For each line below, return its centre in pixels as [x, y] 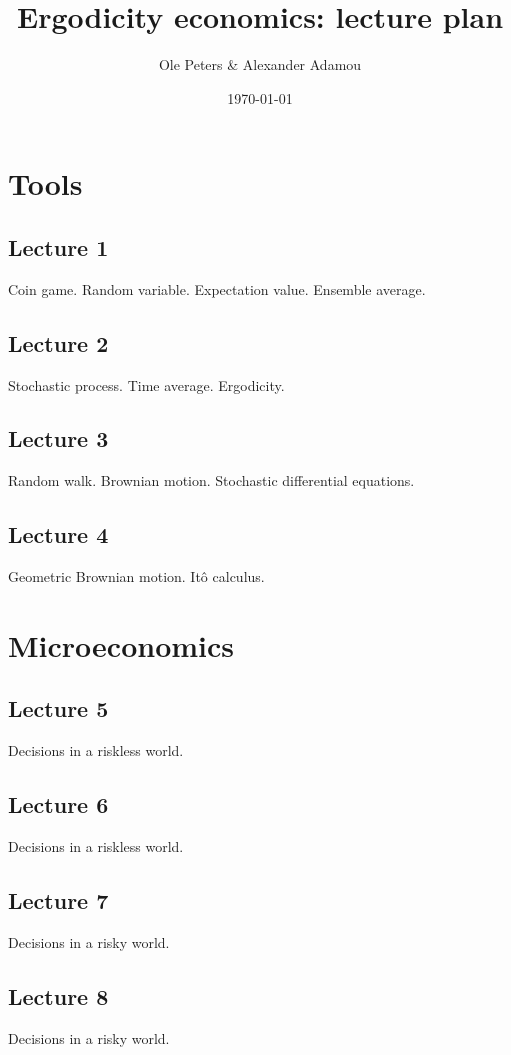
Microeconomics [121, 644]
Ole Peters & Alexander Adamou [260, 64]
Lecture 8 [58, 995]
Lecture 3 [58, 438]
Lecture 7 [58, 900]
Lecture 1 [58, 246]
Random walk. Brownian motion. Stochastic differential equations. [211, 480]
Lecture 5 [58, 708]
